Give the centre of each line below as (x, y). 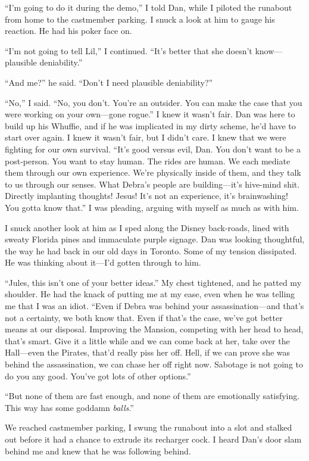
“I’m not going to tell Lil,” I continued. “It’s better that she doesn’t (129, 50)
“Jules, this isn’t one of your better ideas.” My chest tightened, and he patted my (153, 282)
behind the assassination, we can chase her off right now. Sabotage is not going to (154, 364)
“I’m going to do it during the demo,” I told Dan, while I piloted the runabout (149, 7)
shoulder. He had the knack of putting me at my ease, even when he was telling (150, 294)
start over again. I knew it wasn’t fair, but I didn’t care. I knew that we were (146, 137)
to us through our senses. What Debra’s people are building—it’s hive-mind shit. (152, 184)
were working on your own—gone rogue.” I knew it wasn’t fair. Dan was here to (150, 114)
